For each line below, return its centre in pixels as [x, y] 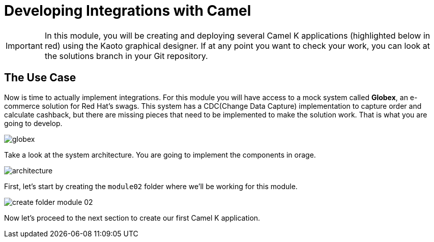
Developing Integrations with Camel [128, 11]
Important [24, 46]
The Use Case [40, 78]
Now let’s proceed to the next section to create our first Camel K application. [132, 218]
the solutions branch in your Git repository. [126, 56]
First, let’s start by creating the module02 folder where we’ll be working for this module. [151, 186]
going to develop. [33, 123]
